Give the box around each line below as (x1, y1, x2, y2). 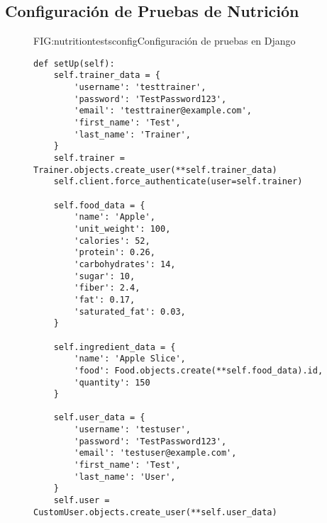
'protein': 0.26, (74, 247, 155, 258)
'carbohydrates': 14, (74, 259, 176, 269)
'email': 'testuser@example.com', (74, 448, 237, 459)
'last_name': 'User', (74, 471, 176, 482)
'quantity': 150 (74, 377, 150, 388)
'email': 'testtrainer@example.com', (74, 106, 252, 116)
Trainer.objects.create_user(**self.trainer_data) (33, 164, 277, 175)
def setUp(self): (33, 58, 115, 69)
